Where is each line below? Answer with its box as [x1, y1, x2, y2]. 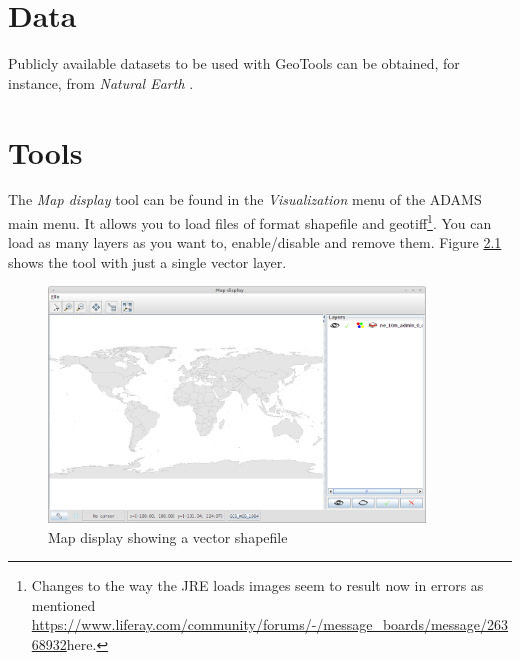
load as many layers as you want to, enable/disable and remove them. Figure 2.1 [8, 232, 502, 253]
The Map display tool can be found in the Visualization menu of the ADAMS [8, 189, 482, 210]
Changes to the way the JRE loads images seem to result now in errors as [31, 575, 484, 596]
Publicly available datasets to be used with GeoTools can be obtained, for [8, 53, 460, 74]
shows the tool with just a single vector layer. [8, 251, 287, 272]
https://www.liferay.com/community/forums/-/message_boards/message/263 [31, 614, 509, 635]
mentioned [31, 594, 96, 615]
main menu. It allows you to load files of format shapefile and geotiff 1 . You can [8, 210, 492, 233]
